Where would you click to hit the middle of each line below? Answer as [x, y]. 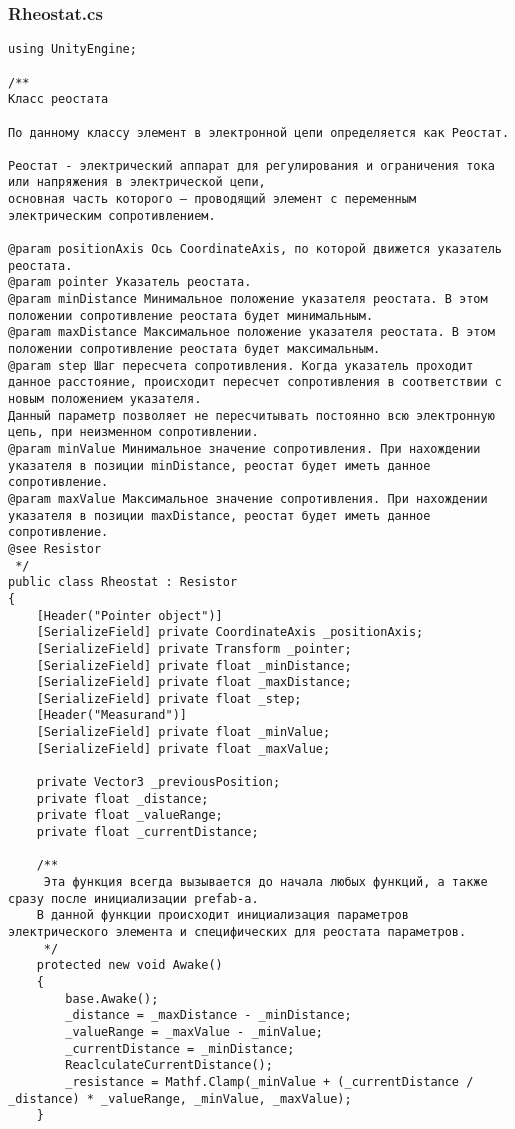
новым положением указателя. [105, 399]
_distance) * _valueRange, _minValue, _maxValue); [180, 1098]
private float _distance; [122, 798]
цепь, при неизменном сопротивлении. [133, 432]
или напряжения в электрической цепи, [137, 182]
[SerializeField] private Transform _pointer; [194, 648]
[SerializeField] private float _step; [169, 698]
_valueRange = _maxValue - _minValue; [194, 1031]
